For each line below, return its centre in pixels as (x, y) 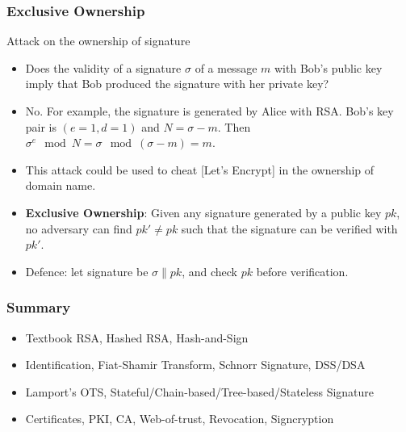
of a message (226, 67)
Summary (39, 307)
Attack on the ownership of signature (98, 41)
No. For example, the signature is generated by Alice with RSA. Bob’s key (209, 111)
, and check (209, 271)
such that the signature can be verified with (289, 228)
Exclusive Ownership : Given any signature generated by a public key (203, 212)
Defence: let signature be (87, 271)
